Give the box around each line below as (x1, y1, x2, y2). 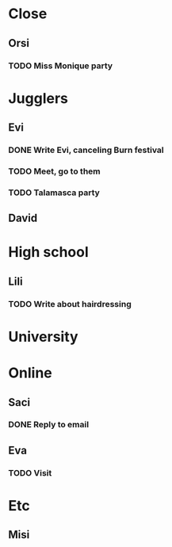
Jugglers (8, 89, 69, 107)
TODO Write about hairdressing (8, 298, 132, 309)
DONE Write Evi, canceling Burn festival (8, 144, 164, 155)
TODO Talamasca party (8, 187, 101, 198)
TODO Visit (8, 467, 52, 478)
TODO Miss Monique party (8, 60, 113, 71)
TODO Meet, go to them (8, 166, 101, 177)
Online (8, 364, 53, 382)
